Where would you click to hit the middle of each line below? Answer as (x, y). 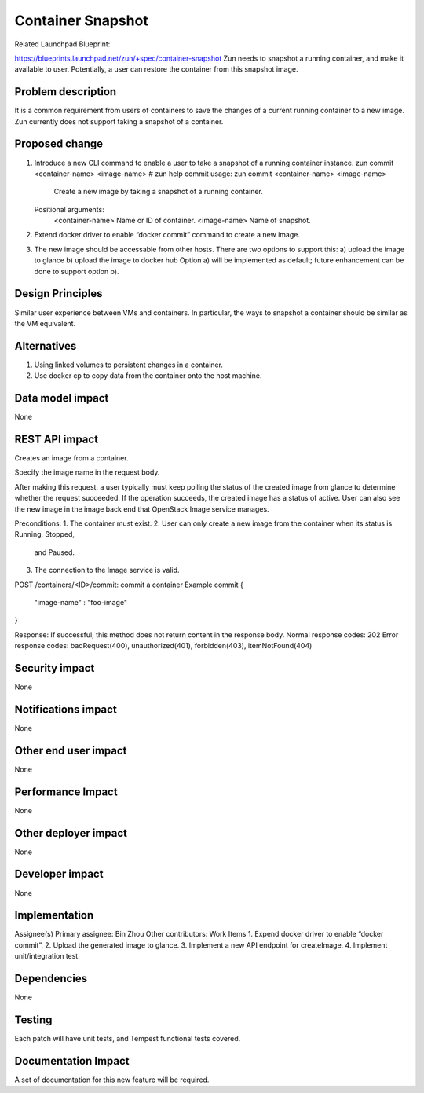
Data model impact (62, 398)
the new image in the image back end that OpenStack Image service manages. (142, 509)
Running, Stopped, (44, 534)
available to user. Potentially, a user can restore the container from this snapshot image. (156, 69)
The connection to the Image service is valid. (107, 570)
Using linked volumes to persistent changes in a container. (129, 365)
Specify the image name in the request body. (87, 472)
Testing (33, 1020)
